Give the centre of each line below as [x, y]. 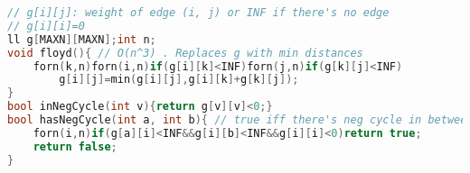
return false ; [75, 146]
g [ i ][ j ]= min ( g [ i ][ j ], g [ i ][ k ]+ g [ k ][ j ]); [179, 80]
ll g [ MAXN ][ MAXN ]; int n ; [82, 39]
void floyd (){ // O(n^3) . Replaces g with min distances [185, 53]
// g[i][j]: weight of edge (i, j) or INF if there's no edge [198, 13]
